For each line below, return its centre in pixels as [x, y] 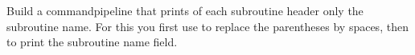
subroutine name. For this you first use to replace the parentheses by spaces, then [207, 26]
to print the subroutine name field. [92, 42]
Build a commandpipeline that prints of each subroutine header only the [185, 10]
